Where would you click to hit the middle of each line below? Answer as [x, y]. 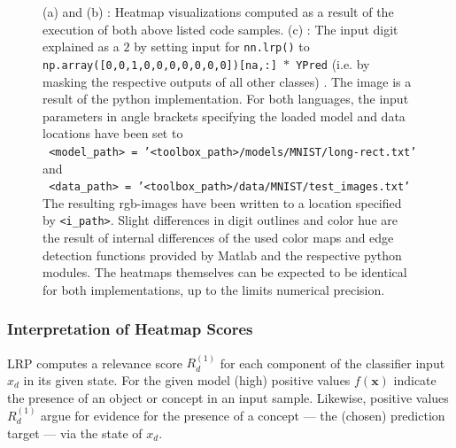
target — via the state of [75, 433]
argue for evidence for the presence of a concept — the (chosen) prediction [243, 416]
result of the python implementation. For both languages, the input [226, 99]
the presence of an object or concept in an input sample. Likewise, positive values [228, 397]
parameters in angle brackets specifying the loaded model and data [224, 116]
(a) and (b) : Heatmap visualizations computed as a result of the [218, 12]
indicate [415, 380]
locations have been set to [113, 133]
